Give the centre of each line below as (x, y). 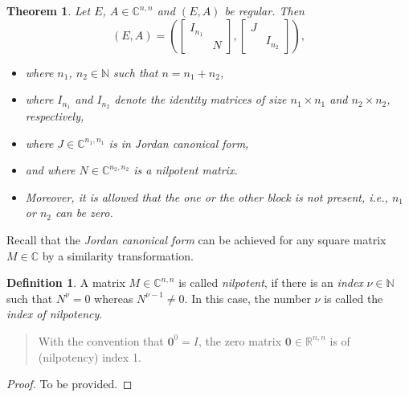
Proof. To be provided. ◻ (70, 384)
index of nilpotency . (55, 314)
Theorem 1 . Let (49, 10)
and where (50, 170)
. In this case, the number (247, 298)
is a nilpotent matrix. (186, 170)
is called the (354, 298)
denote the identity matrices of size (200, 99)
